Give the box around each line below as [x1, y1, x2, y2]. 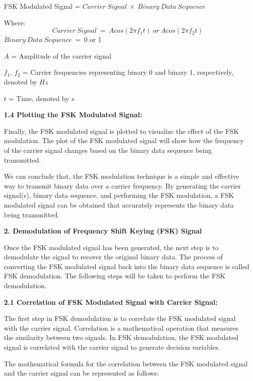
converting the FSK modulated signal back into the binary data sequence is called [4, 261, 250, 271]
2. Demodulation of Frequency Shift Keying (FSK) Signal [4, 226, 202, 236]
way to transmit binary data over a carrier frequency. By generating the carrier [4, 180, 241, 190]
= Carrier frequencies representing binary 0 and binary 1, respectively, [22, 67, 233, 77]
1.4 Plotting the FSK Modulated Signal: [4, 109, 142, 120]
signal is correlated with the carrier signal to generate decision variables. [4, 342, 220, 352]
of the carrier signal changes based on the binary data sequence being [4, 145, 212, 155]
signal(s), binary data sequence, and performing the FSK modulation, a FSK [4, 190, 234, 200]
